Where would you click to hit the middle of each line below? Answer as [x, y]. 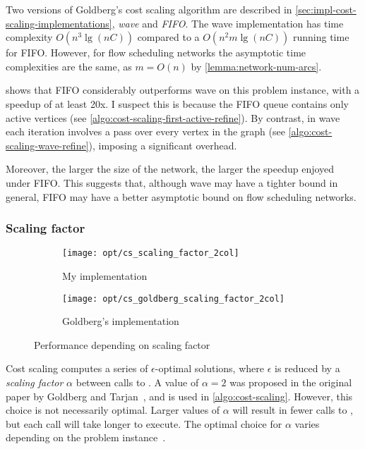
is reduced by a [307, 368]
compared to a [168, 37]
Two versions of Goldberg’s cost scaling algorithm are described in [149, 9]
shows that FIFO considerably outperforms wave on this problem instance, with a [183, 90]
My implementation [105, 276]
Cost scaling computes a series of [77, 368]
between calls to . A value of [137, 382]
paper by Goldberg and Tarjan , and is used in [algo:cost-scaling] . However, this [179, 396]
